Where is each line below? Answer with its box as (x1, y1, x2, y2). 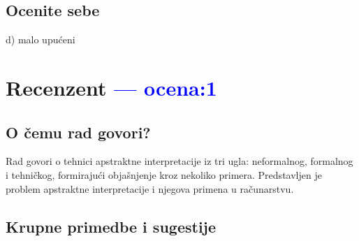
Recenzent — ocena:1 (6, 73, 217, 101)
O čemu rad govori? (6, 121, 151, 143)
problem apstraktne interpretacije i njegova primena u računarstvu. (6, 181, 294, 196)
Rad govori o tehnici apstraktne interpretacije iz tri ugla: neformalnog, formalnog (6, 154, 353, 168)
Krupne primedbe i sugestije (6, 215, 217, 237)
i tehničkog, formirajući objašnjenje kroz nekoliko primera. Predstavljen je (6, 167, 322, 182)
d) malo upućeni (6, 32, 75, 47)
